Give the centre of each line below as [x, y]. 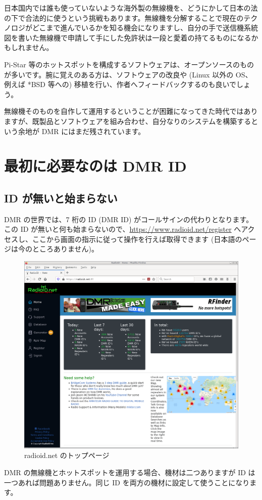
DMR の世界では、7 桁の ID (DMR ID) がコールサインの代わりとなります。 [129, 219]
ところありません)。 [65, 249]
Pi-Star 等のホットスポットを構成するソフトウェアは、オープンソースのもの [129, 64]
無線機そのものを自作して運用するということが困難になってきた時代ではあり [131, 111]
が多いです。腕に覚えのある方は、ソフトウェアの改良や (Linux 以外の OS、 [128, 74]
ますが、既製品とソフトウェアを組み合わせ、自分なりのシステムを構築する [128, 121]
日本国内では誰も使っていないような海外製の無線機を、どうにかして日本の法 [131, 8]
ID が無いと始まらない [61, 198]
